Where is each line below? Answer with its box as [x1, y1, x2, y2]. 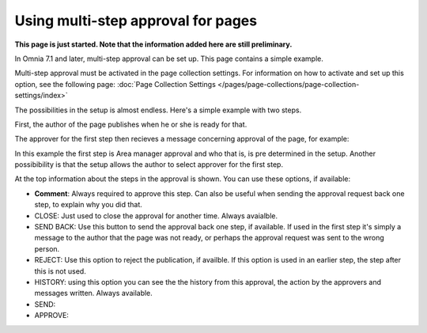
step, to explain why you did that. [34, 200, 142, 210]
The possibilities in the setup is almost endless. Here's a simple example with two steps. [14, 105, 302, 115]
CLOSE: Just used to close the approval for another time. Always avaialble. [34, 210, 278, 221]
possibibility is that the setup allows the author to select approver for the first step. [14, 160, 284, 169]
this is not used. [34, 266, 86, 276]
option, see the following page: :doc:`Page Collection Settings [14, 79, 217, 89]
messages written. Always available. [34, 289, 153, 298]
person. [34, 244, 60, 253]
